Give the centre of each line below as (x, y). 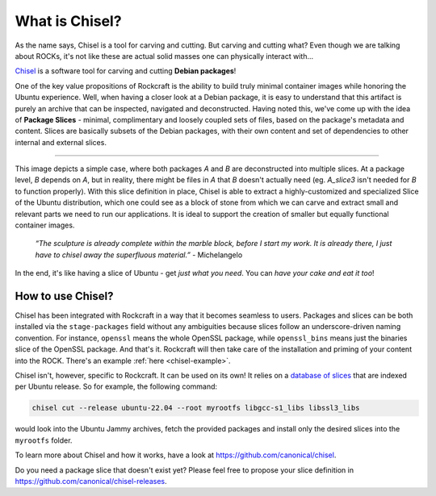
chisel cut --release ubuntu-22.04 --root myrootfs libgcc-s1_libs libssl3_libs (196, 408)
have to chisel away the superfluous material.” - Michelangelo (139, 255)
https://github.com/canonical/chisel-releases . (91, 481)
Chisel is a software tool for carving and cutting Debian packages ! (126, 71)
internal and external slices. (61, 142)
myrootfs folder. (44, 440)
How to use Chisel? (64, 296)
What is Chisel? (68, 21)
